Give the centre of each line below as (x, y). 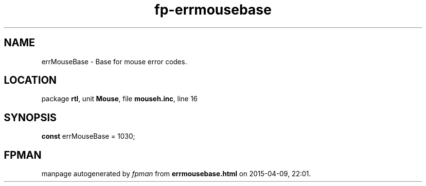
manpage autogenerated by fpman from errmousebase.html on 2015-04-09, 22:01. (176, 174)
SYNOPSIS (30, 117)
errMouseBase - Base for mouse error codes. (114, 61)
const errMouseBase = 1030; (88, 136)
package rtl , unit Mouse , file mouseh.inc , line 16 (120, 99)
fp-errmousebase (213, 10)
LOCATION (30, 80)
